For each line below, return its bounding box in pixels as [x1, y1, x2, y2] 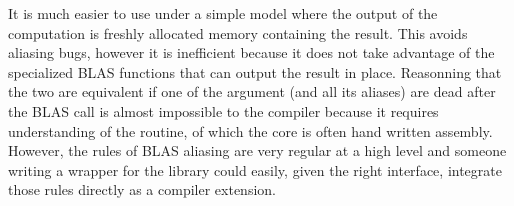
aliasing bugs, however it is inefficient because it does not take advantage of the [8, 42, 495, 63]
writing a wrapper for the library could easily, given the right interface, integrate [8, 159, 502, 180]
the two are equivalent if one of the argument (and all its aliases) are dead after [8, 81, 496, 102]
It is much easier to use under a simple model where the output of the [8, 3, 438, 23]
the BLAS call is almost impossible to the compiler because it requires [8, 100, 439, 121]
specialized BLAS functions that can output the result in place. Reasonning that [8, 61, 502, 82]
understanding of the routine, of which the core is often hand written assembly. [8, 120, 493, 141]
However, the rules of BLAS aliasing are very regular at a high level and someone [8, 140, 507, 161]
